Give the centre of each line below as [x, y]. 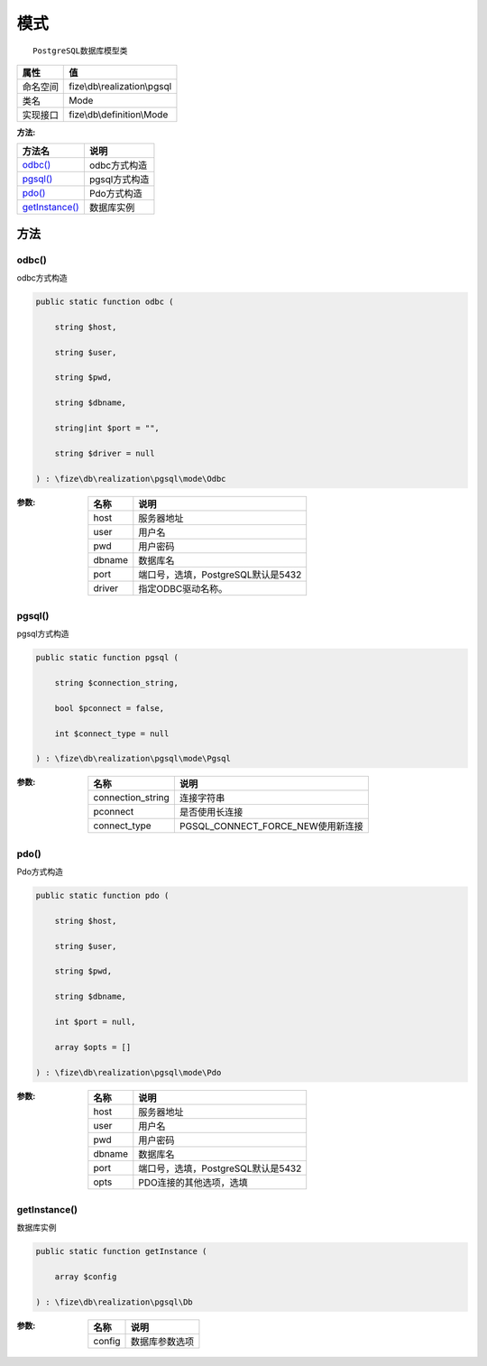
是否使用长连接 [211, 812]
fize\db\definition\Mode [119, 115]
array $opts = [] [93, 1047]
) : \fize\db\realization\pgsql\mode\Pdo [129, 1072]
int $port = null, [95, 1022]
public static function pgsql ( [107, 658]
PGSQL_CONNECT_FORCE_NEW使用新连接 [271, 826]
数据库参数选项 [163, 1342]
